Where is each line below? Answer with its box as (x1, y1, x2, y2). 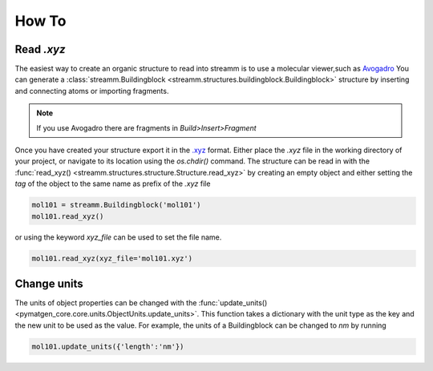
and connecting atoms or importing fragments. (14, 86, 169, 95)
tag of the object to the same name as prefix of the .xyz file (14, 179, 211, 188)
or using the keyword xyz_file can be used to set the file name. (14, 232, 222, 242)
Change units (14, 276, 83, 290)
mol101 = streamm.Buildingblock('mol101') (31, 200, 201, 210)
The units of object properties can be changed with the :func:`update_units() (14, 298, 268, 308)
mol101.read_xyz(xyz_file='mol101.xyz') (31, 253, 192, 263)
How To (14, 12, 67, 30)
